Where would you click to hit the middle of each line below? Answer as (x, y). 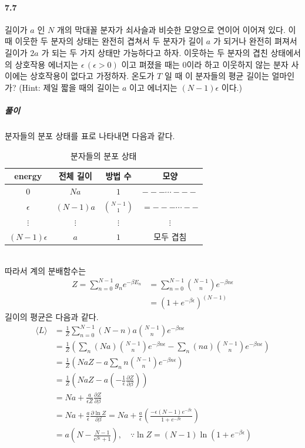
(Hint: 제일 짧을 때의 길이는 (69, 87)
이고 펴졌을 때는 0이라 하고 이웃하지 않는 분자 (205, 64)
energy (28, 176)
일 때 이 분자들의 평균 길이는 (217, 76)
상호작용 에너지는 (47, 64)
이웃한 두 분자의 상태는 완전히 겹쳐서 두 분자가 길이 (109, 41)
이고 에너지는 (153, 87)
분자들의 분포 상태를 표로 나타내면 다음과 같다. (90, 135)
